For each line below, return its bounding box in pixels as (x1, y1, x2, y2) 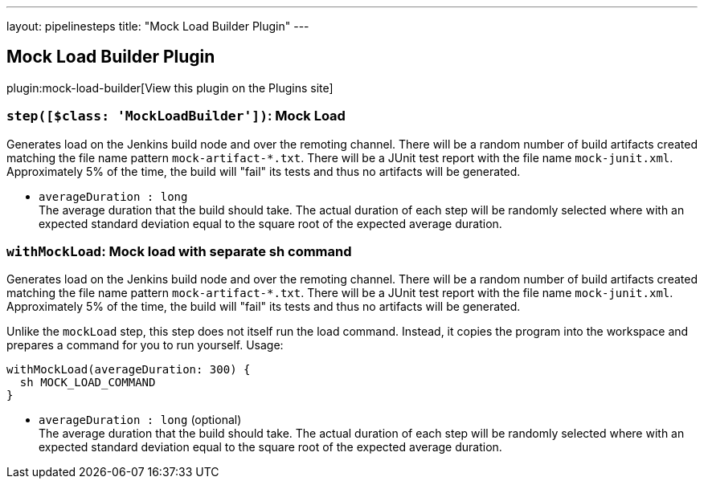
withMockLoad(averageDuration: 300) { (6, 363, 251, 377)
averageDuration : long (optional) (39, 413, 242, 427)
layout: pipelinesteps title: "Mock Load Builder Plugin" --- (6, 19, 309, 33)
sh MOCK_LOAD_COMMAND (19, 376, 156, 389)
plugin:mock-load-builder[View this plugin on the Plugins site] (6, 80, 334, 95)
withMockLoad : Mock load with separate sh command (6, 243, 352, 259)
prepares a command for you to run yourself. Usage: (6, 338, 284, 353)
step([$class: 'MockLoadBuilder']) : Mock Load (6, 108, 346, 124)
